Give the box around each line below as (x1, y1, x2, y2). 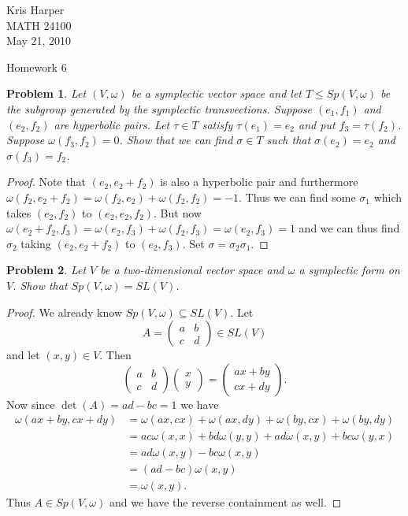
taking (20, 235, 51, 251)
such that (266, 132, 311, 148)
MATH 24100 (6, 17, 72, 33)
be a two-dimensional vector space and (100, 262, 284, 278)
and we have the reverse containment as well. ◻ (109, 494, 342, 510)
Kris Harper (6, 2, 65, 17)
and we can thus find (299, 220, 400, 236)
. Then (99, 347, 132, 363)
